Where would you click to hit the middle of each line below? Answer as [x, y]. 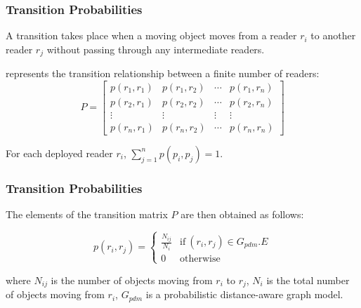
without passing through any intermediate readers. [156, 49]
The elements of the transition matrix [87, 214]
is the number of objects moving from [132, 280]
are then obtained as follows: [242, 214]
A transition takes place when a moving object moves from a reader [151, 35]
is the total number [308, 280]
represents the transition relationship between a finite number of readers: [163, 73]
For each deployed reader [59, 153]
